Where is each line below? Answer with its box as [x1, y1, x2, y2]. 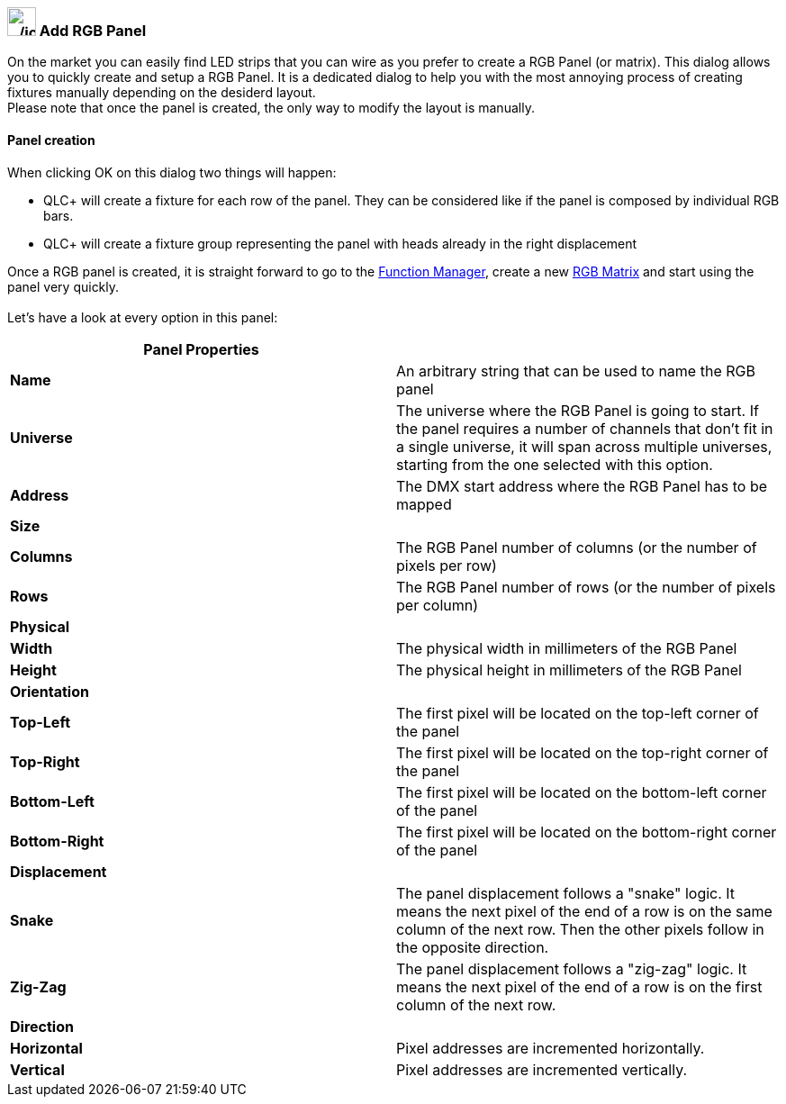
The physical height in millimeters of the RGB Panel [396, 660, 742, 679]
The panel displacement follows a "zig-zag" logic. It [396, 959, 747, 978]
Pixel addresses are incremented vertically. [396, 1060, 688, 1079]
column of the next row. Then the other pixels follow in [396, 919, 764, 938]
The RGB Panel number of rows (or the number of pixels [396, 577, 776, 596]
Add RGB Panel [39, 22, 147, 40]
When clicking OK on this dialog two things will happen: [7, 164, 337, 180]
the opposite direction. [396, 937, 549, 956]
